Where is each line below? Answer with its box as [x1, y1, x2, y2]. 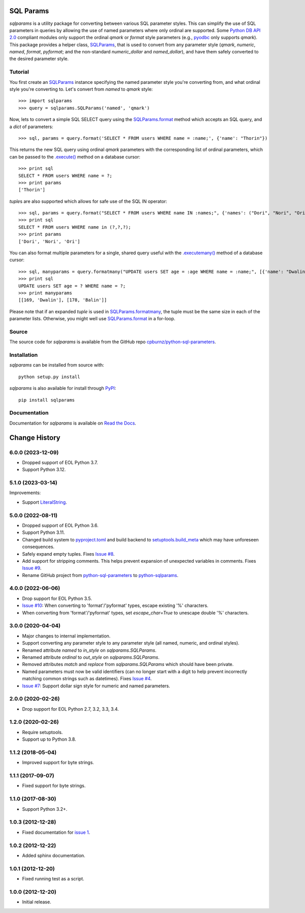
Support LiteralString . [22, 499, 67, 505]
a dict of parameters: [9, 124, 53, 130]
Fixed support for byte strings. [22, 783, 86, 789]
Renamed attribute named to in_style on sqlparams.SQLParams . [22, 647, 157, 653]
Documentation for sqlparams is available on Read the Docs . [9, 420, 137, 426]
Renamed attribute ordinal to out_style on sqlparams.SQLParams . [22, 654, 160, 660]
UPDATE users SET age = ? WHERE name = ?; [18, 283, 126, 289]
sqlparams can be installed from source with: [9, 362, 104, 368]
